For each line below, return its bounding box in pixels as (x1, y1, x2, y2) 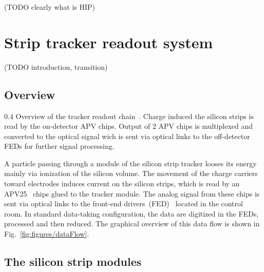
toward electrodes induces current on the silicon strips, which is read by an (4, 178, 240, 189)
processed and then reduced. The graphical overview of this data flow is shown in (4, 218, 260, 229)
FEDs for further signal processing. (4, 141, 115, 151)
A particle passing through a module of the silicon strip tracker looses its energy (4, 158, 257, 168)
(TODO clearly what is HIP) (4, 2, 96, 12)
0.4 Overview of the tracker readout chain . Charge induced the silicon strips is (4, 110, 254, 121)
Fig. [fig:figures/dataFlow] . (4, 228, 89, 239)
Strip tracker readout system (4, 31, 213, 52)
